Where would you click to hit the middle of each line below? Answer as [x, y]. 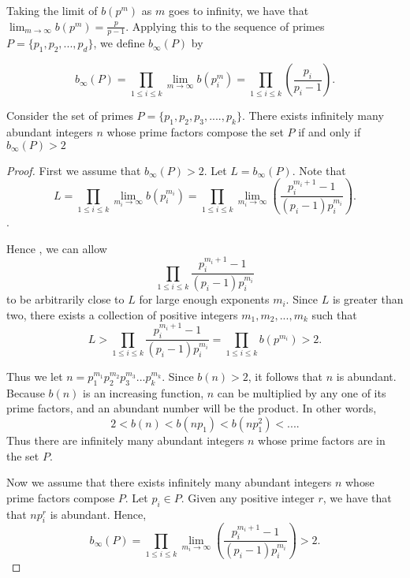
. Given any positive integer [248, 497]
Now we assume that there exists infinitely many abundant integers [169, 482]
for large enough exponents [204, 299]
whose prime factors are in [322, 440]
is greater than [368, 299]
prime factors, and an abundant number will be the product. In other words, [192, 408]
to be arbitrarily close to [65, 299]
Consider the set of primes [70, 116]
